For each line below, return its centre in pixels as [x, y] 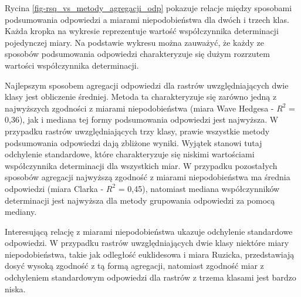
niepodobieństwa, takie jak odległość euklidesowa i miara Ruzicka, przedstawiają [150, 254]
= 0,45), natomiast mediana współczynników [199, 188]
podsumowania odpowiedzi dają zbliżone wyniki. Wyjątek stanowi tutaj [133, 142]
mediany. [21, 212]
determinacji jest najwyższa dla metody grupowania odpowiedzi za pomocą [140, 200]
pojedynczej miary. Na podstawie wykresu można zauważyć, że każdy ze [134, 42]
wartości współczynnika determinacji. [72, 65]
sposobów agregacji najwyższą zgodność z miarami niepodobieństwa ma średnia [148, 177]
